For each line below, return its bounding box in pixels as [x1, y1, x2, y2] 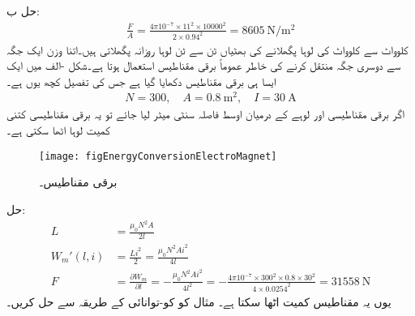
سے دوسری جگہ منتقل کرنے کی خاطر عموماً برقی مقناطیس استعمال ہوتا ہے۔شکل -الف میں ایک [6, 57, 401, 74]
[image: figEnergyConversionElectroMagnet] [39, 150, 277, 162]
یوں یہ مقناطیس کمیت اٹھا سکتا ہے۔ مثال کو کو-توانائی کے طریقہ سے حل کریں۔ [6, 293, 391, 310]
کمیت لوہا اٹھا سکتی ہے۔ [6, 122, 110, 139]
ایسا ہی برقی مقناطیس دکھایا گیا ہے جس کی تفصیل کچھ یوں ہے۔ [6, 72, 276, 89]
